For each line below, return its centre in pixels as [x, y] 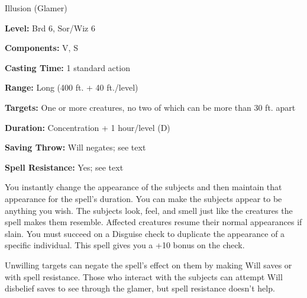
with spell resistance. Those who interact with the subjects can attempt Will [144, 276]
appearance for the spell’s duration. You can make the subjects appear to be [143, 198]
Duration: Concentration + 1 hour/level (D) [88, 127]
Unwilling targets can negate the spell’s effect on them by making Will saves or [148, 265]
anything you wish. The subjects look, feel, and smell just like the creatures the [149, 210]
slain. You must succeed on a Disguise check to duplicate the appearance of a [145, 233]
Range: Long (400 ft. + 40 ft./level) [72, 87]
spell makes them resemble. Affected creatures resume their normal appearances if [153, 222]
